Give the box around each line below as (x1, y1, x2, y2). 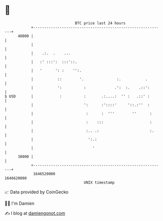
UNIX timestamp (83, 180, 115, 185)
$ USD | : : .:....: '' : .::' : (4, 94, 150, 99)
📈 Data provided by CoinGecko (4, 189, 69, 195)
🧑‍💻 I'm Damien (4, 200, 35, 206)
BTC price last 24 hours (75, 21, 126, 26)
